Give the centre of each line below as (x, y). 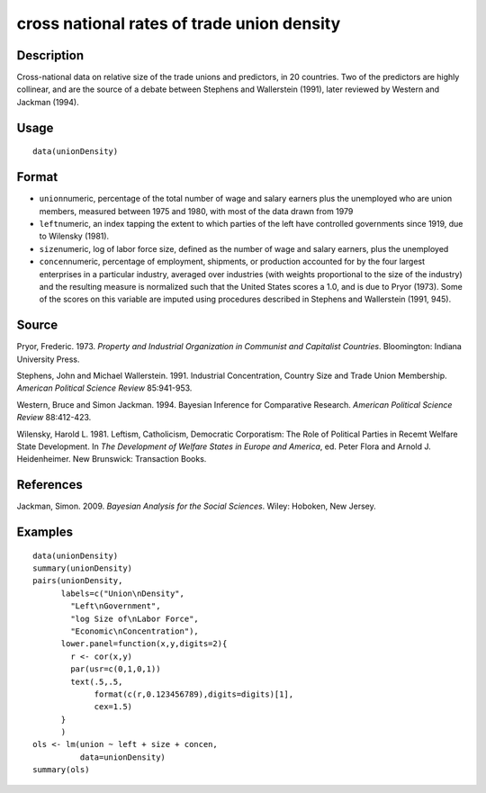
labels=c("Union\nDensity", (122, 593)
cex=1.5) (113, 707)
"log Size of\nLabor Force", (135, 618)
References (49, 485)
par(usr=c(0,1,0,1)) (116, 669)
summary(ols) (61, 770)
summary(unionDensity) (83, 568)
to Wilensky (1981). (74, 236)
